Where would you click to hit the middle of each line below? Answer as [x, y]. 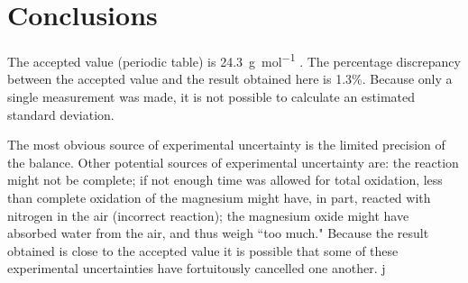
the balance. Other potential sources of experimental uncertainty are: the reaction [233, 162]
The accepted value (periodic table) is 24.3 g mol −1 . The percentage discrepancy [234, 60]
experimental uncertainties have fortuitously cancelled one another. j [197, 268]
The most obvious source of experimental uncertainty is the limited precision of [226, 145]
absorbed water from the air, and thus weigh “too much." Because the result [218, 233]
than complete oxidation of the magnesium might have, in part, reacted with [219, 197]
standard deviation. [61, 114]
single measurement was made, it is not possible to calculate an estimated [211, 96]
